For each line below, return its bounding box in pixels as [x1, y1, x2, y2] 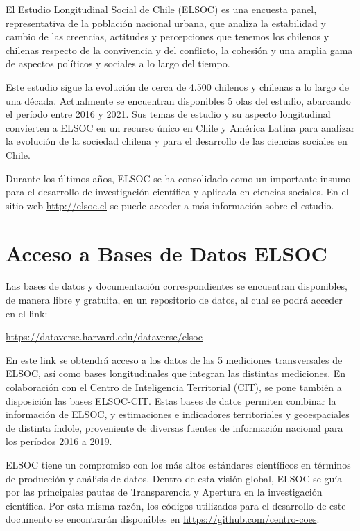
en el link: [6, 306, 48, 320]
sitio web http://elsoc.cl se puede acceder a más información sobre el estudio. [6, 198, 334, 212]
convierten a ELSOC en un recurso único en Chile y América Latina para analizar [6, 120, 355, 134]
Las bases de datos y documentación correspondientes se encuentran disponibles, [6, 279, 348, 293]
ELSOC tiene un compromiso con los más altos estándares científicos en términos [6, 457, 351, 471]
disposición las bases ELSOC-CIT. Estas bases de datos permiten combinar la [6, 393, 336, 408]
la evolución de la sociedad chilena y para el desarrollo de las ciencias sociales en [6, 134, 348, 148]
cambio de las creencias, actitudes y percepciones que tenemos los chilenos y [6, 29, 329, 44]
